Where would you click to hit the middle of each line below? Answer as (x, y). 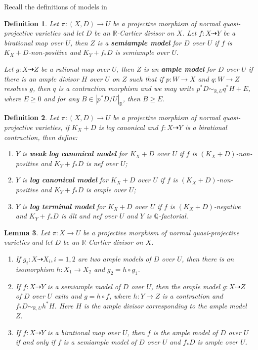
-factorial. (173, 216)
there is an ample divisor (42, 78)
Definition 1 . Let (31, 23)
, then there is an (208, 258)
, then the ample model (186, 286)
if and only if (35, 342)
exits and (68, 296)
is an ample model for (179, 68)
